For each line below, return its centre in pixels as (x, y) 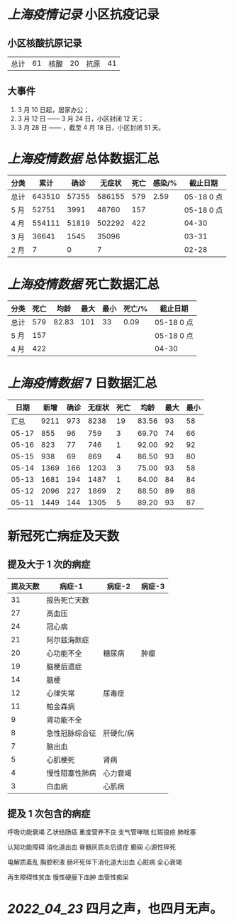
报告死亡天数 (68, 600)
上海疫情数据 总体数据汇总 (83, 159)
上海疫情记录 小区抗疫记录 (83, 15)
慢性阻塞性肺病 (72, 773)
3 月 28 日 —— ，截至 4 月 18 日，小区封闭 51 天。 (91, 127)
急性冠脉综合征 (72, 733)
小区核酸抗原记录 (45, 43)
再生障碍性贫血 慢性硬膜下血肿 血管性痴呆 (68, 877)
